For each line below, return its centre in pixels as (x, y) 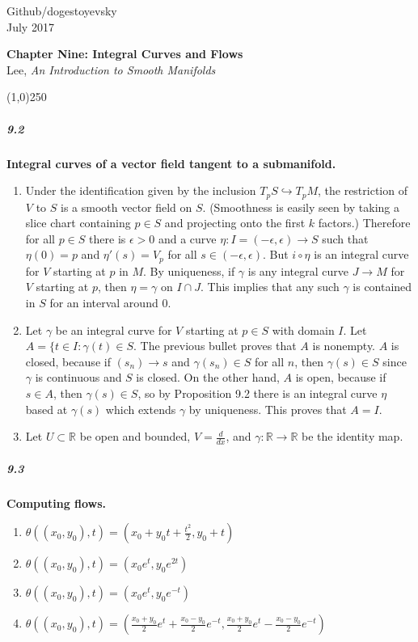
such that (345, 238)
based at (46, 409)
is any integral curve (298, 270)
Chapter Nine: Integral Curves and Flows (125, 54)
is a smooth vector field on (127, 207)
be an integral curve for (114, 329)
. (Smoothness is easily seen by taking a (301, 207)
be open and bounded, (135, 436)
